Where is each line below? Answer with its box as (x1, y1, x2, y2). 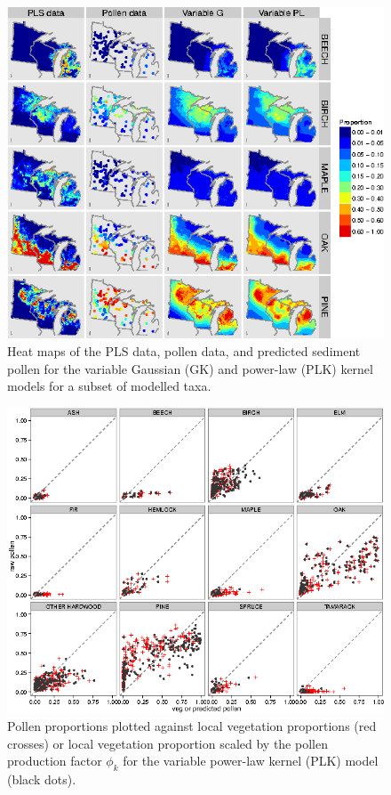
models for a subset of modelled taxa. (7, 377, 211, 395)
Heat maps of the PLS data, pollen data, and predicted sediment (7, 342, 361, 361)
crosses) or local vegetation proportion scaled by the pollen (7, 734, 328, 752)
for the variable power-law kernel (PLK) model (123, 751, 379, 770)
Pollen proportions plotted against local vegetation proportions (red (7, 717, 377, 735)
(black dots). (7, 770, 76, 789)
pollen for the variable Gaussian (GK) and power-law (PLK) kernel (7, 359, 373, 377)
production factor (7, 751, 102, 770)
